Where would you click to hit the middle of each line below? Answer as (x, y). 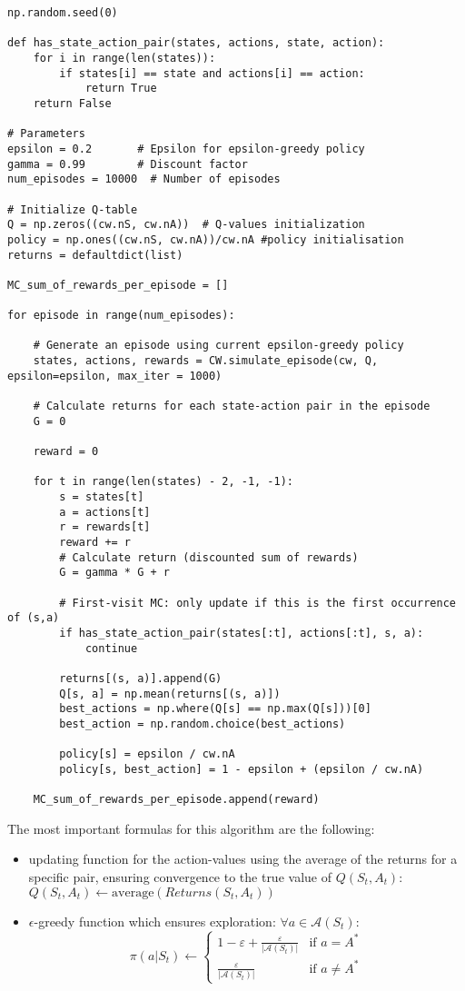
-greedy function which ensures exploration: (155, 921)
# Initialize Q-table (73, 209)
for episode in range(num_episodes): (121, 316)
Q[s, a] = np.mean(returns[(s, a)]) (170, 694)
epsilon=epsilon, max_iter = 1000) (115, 376)
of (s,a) (34, 618)
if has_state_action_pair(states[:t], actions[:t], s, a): (242, 633)
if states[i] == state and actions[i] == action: (212, 73)
